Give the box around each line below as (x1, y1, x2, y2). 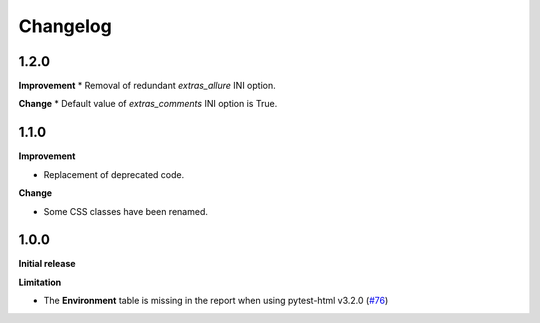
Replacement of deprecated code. (43, 168, 185, 180)
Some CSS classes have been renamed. (43, 205, 209, 217)
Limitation (18, 276, 62, 288)
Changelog (18, 15, 112, 37)
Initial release (18, 258, 76, 270)
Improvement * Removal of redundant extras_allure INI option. (18, 80, 276, 92)
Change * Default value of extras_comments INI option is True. (18, 98, 278, 110)
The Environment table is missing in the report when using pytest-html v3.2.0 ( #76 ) (43, 295, 389, 307)
